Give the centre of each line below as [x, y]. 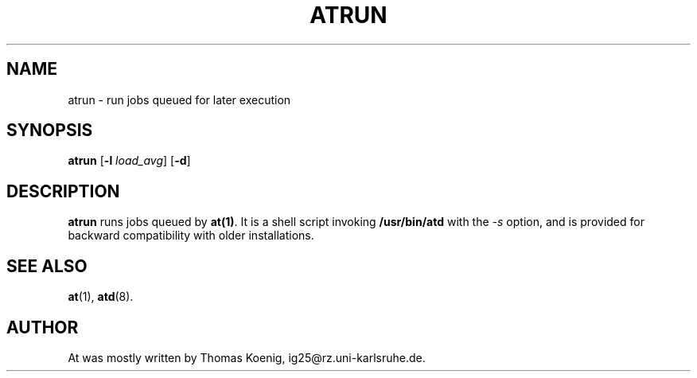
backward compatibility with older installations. [191, 236]
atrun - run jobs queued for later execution [179, 99]
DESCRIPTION [63, 191]
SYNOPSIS [50, 131]
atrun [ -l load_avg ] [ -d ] [129, 161]
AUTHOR [43, 327]
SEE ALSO [47, 266]
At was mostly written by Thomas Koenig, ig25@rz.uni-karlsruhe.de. [247, 357]
